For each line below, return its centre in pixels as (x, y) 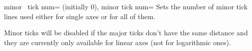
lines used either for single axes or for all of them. (80, 16)
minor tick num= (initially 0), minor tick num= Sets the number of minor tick (126, 6)
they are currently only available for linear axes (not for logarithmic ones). (118, 42)
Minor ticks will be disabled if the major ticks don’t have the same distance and (126, 33)
